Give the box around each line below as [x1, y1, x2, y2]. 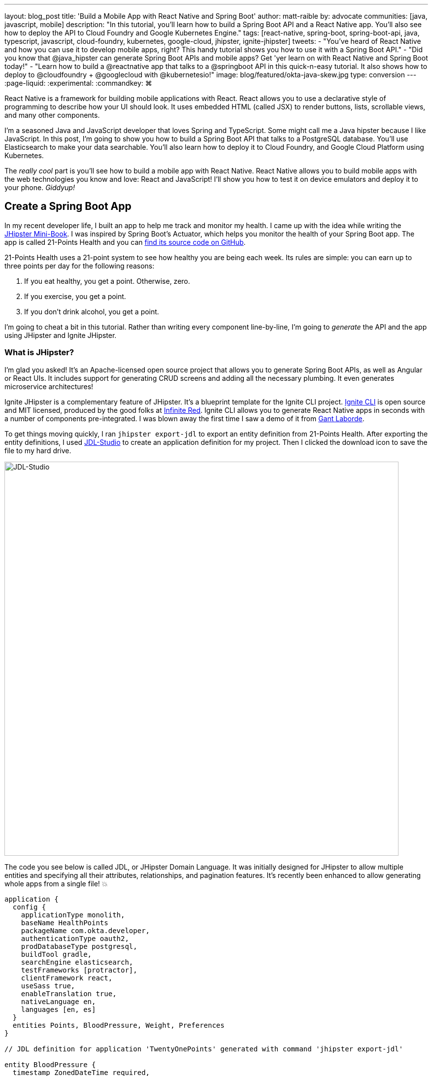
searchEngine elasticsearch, [21, 958, 133, 966]
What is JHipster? [4, 347, 74, 358]
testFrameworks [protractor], [21, 966, 137, 974]
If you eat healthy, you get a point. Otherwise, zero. [24, 276, 190, 285]
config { [12, 903, 46, 911]
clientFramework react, [21, 974, 113, 982]
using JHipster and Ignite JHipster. [4, 331, 117, 339]
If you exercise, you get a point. [24, 292, 126, 301]
